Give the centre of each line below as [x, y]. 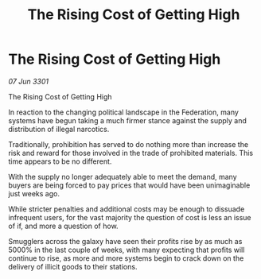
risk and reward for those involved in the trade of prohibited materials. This [130, 153]
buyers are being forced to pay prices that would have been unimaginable [129, 185]
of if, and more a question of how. [63, 226]
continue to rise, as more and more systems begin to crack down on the [126, 258]
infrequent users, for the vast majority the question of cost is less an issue [130, 217]
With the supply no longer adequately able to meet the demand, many [123, 176]
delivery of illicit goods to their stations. [73, 266]
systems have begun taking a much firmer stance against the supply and [127, 120]
